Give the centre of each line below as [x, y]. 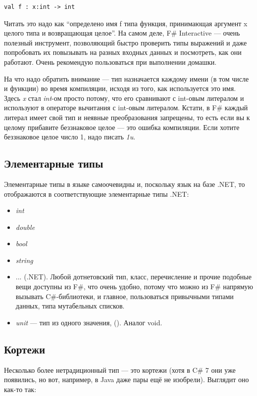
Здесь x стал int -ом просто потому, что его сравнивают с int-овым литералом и [124, 98]
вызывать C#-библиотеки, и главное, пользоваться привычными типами [125, 296]
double [25, 227]
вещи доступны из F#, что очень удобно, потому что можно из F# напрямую [134, 286]
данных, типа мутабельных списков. [70, 306]
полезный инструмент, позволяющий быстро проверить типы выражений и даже [126, 42]
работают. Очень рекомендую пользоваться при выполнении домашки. [110, 62]
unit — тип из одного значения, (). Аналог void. [89, 322]
